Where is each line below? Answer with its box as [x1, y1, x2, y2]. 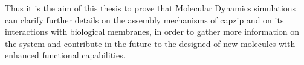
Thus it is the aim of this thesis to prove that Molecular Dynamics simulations [5, 2, 296, 14]
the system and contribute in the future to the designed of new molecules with [5, 37, 296, 49]
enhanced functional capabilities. [5, 49, 126, 61]
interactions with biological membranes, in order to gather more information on [5, 25, 299, 38]
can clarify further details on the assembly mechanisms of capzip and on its [5, 13, 284, 26]
